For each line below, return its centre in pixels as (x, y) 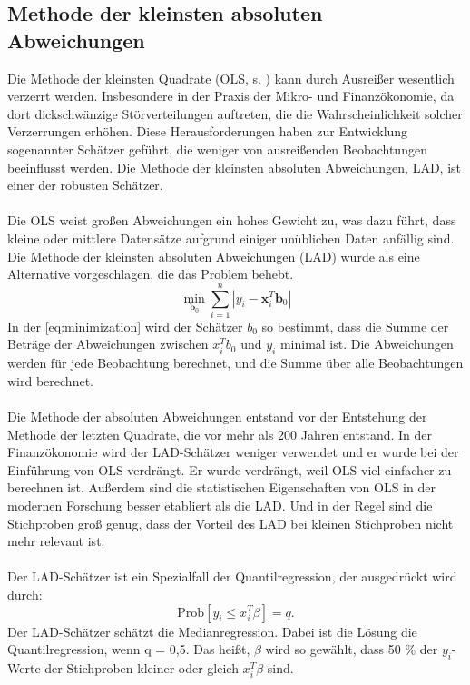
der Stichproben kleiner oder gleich (142, 667)
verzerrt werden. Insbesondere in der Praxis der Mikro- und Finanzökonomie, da (231, 96)
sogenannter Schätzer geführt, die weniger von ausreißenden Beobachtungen (217, 149)
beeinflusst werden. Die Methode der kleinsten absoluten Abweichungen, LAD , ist (235, 167)
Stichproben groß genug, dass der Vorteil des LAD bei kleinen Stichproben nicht (230, 523)
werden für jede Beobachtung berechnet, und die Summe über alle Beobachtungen (235, 363)
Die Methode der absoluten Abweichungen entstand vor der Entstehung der (217, 417)
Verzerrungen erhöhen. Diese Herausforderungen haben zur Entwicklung (208, 131)
